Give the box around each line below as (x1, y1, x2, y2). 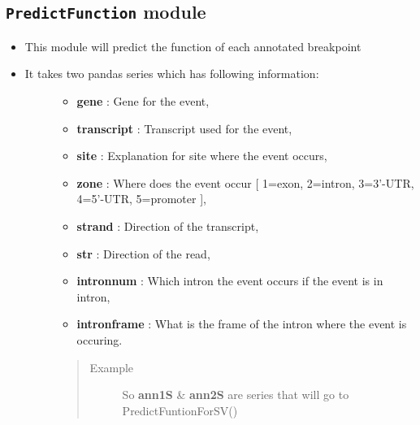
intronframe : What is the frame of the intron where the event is (76, 315, 407, 332)
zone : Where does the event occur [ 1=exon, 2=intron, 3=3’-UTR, (76, 174, 414, 191)
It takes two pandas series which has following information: (24, 65, 319, 82)
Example (89, 358, 134, 375)
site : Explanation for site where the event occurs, (76, 147, 327, 164)
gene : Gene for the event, (76, 92, 210, 109)
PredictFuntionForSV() (122, 401, 238, 418)
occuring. (76, 331, 123, 348)
